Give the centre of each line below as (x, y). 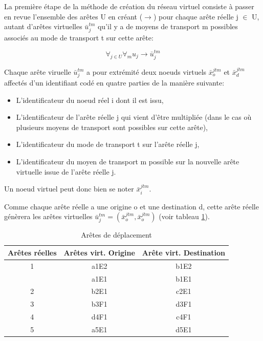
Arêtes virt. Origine (99, 252)
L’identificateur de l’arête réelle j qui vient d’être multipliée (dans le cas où (134, 117)
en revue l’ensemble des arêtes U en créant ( (73, 16)
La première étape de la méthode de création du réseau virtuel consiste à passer (129, 6)
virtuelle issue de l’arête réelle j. (66, 171)
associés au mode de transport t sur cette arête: (79, 37)
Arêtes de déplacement (116, 235)
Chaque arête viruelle (38, 71)
